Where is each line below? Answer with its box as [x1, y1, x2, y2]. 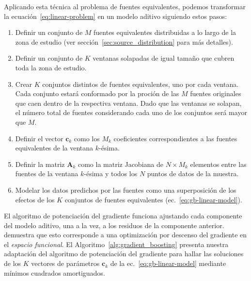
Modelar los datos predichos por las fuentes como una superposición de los [15, 184, 236, 195]
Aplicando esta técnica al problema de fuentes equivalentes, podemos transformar [4, 1, 246, 11]
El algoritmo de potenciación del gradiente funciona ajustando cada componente [4, 211, 242, 221]
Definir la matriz [15, 159, 65, 169]
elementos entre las [190, 159, 247, 169]
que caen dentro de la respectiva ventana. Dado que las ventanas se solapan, [15, 98, 242, 108]
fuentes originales [190, 88, 241, 99]
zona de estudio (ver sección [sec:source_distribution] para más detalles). [15, 36, 233, 47]
